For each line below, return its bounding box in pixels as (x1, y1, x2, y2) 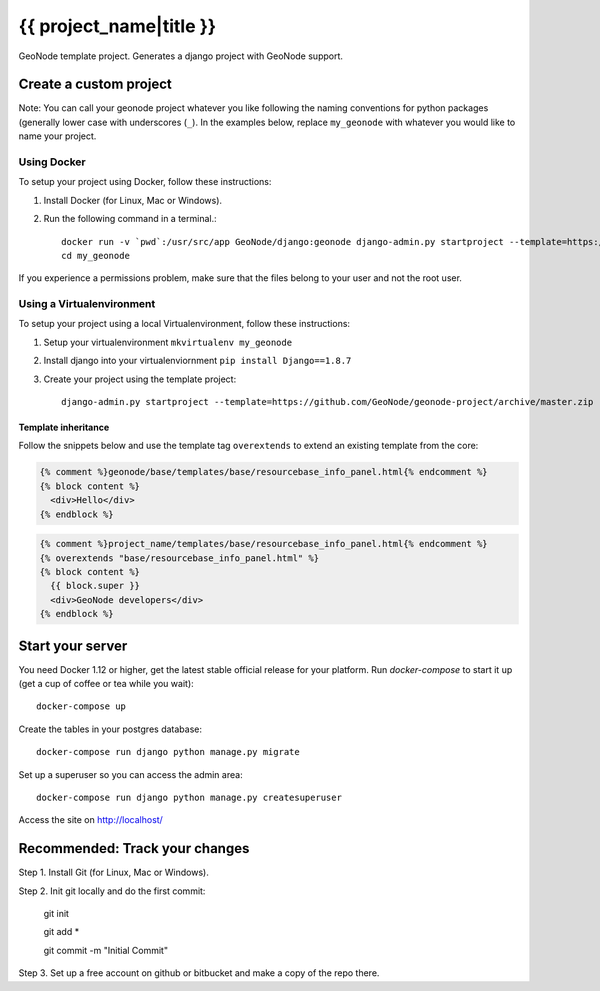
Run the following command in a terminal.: (43, 213, 217, 225)
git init (43, 908, 70, 920)
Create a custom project (18, 76, 172, 93)
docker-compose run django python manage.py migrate (36, 746, 300, 758)
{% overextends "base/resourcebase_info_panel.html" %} (39, 552, 320, 564)
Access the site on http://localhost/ (18, 814, 164, 826)
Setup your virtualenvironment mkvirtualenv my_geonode (43, 336, 293, 348)
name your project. (18, 130, 97, 142)
